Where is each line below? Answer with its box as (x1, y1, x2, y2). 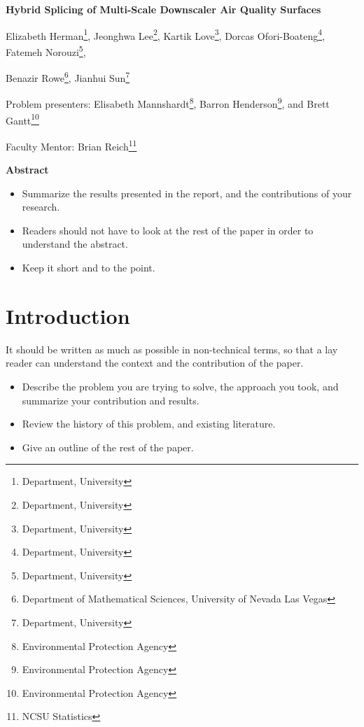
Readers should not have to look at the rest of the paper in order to (22, 223, 314, 237)
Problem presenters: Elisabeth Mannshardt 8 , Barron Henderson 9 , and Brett (6, 94, 330, 111)
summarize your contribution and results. (22, 393, 199, 407)
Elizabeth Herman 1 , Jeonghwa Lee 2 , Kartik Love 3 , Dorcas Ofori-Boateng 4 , (6, 26, 325, 43)
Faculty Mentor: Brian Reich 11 (6, 136, 137, 153)
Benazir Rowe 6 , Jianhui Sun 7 (6, 69, 130, 85)
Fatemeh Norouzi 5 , (6, 42, 86, 59)
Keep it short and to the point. (22, 260, 155, 275)
